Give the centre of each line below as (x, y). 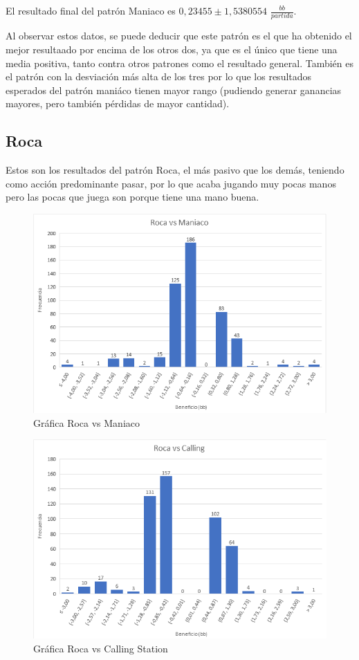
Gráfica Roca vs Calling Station (101, 648)
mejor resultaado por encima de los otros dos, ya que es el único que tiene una (172, 49)
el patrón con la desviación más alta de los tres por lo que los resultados (159, 76)
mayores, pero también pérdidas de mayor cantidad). (118, 103)
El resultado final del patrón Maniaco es (91, 10)
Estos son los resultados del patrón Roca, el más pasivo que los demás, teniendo (175, 170)
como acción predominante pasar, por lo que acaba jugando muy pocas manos (171, 183)
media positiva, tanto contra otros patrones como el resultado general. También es (179, 63)
